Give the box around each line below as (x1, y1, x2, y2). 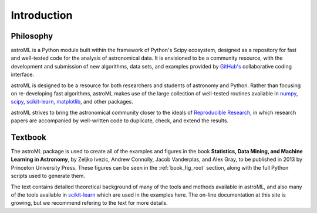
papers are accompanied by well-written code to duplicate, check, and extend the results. (11, 117, 229, 124)
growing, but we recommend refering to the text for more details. (11, 200, 168, 207)
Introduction (11, 9, 73, 22)
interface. (11, 71, 35, 78)
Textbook (11, 132, 46, 142)
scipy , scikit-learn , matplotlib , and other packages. (11, 98, 133, 105)
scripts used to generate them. (11, 173, 85, 180)
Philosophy (11, 31, 53, 41)
